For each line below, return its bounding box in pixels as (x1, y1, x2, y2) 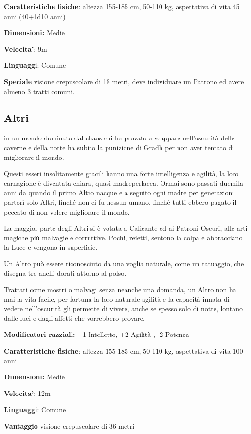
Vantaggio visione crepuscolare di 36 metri (4, 421, 135, 431)
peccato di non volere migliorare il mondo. (4, 206, 130, 217)
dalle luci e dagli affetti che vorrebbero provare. (4, 313, 145, 323)
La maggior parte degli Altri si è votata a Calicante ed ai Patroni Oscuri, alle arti (4, 223, 248, 233)
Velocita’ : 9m (4, 43, 47, 54)
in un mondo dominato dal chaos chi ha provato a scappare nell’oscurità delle (4, 133, 235, 143)
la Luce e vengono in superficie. (4, 242, 98, 252)
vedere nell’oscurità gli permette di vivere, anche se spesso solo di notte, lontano (4, 303, 243, 314)
